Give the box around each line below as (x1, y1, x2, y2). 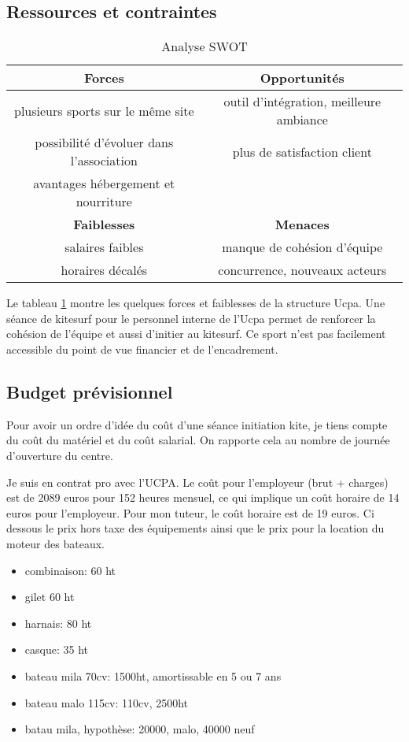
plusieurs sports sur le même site (14, 101, 194, 120)
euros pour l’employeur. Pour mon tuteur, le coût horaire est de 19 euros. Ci (6, 504, 374, 521)
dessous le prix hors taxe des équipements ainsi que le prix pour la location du (6, 520, 385, 536)
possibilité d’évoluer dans (35, 133, 174, 152)
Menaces (275, 215, 330, 234)
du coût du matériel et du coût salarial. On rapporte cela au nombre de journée (6, 432, 390, 448)
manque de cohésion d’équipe (222, 238, 383, 257)
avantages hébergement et (33, 174, 175, 193)
